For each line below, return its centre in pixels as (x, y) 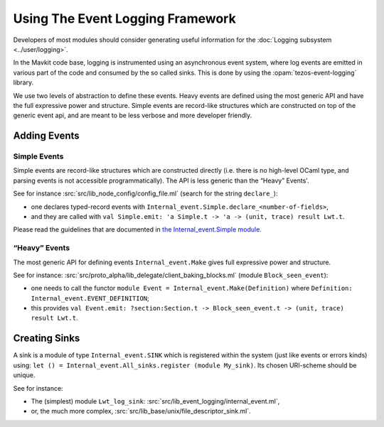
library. (23, 82)
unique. (24, 375)
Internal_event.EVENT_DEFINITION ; (90, 298)
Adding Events (46, 136)
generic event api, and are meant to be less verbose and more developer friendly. (133, 115)
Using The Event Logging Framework (124, 18)
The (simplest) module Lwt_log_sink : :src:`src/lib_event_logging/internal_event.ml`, (155, 401)
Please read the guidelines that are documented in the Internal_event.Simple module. (138, 229)
